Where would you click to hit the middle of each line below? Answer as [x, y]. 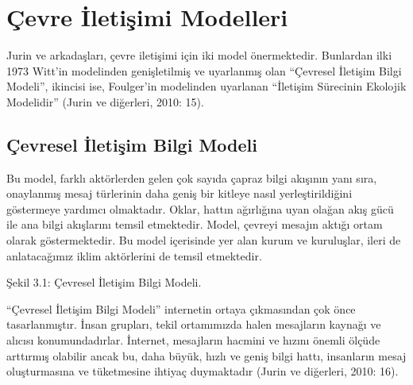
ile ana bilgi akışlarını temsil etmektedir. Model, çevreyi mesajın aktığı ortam [195, 224]
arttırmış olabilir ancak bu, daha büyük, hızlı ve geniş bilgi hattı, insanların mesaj [206, 355]
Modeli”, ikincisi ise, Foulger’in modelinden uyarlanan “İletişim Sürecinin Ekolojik [206, 86]
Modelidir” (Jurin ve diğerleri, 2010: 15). [105, 101]
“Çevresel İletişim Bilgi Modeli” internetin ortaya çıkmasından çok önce [181, 308]
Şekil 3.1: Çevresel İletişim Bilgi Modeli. [104, 282]
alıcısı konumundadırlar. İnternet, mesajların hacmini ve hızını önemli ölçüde [193, 340]
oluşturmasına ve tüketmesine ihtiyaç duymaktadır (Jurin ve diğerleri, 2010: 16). [203, 371]
